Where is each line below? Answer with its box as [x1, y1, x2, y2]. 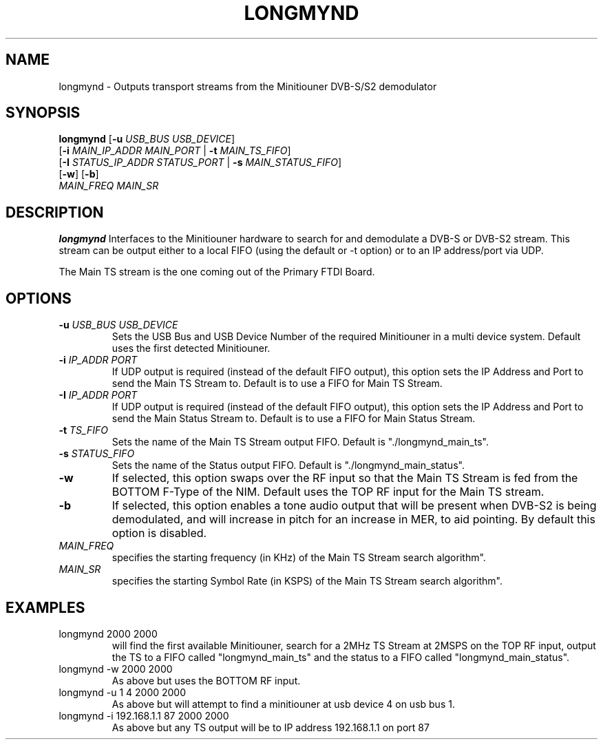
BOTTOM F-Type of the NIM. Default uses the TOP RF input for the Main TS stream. [112, 485, 544, 499]
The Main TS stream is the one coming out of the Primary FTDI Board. [59, 266, 375, 278]
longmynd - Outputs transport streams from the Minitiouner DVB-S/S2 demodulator [59, 80, 437, 92]
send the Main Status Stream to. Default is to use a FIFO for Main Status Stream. [112, 412, 476, 425]
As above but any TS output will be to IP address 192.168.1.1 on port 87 [112, 721, 430, 733]
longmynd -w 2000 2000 [59, 662, 173, 675]
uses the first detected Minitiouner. [112, 342, 271, 355]
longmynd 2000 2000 [59, 627, 158, 640]
